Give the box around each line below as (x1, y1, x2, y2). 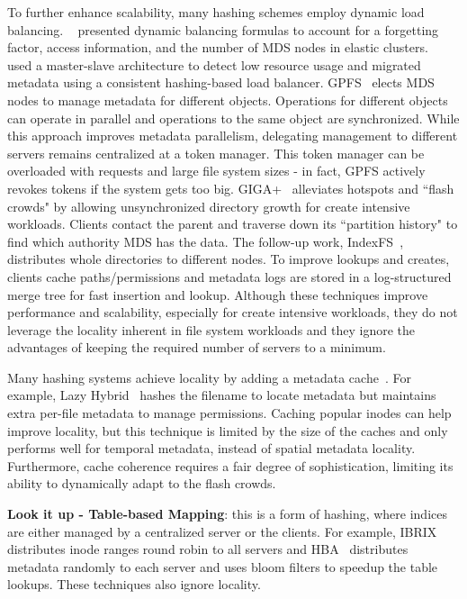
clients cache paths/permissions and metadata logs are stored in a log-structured (7, 267, 452, 286)
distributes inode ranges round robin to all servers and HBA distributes (7, 540, 409, 558)
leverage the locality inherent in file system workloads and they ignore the (7, 320, 416, 339)
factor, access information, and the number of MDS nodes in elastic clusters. (7, 38, 428, 57)
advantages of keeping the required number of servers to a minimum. (7, 338, 386, 357)
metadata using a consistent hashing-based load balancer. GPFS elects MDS (7, 73, 435, 92)
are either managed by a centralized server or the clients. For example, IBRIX (7, 522, 437, 540)
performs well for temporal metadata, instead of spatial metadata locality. (7, 439, 416, 458)
